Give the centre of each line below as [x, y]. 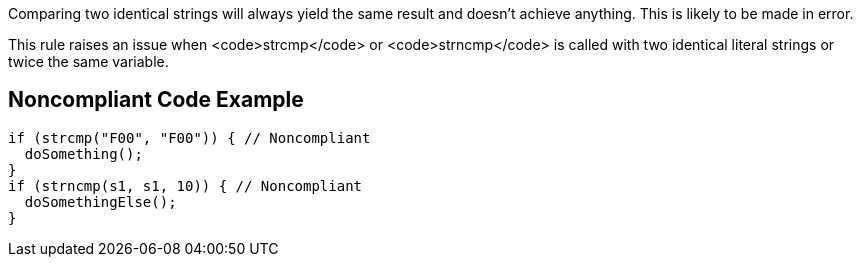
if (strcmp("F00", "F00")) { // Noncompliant [189, 137]
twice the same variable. [88, 61]
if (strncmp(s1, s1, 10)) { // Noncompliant [185, 185]
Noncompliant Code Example [156, 100]
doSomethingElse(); [100, 201]
